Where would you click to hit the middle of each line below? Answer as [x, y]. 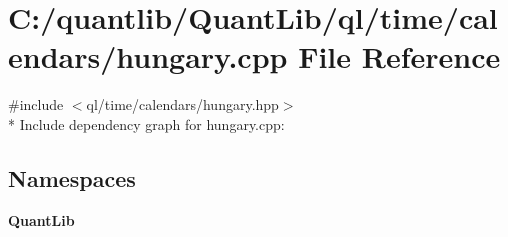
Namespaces [72, 177]
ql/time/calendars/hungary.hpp [182, 104]
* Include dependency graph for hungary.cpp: [146, 123]
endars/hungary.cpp [148, 56]
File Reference [399, 56]
